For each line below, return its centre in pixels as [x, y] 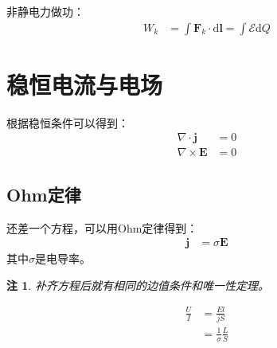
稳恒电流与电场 [85, 84]
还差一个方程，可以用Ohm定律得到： [102, 227]
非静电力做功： [45, 11]
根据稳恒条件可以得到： [68, 122]
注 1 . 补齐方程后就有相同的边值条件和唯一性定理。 [138, 285]
